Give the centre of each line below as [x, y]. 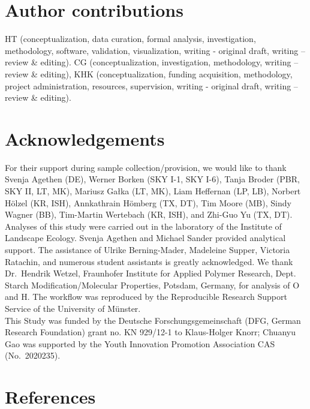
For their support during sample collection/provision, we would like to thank [146, 167]
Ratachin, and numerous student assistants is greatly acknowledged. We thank [149, 261]
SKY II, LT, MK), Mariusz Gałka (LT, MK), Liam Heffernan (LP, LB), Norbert [153, 191]
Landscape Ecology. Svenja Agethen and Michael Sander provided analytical [145, 238]
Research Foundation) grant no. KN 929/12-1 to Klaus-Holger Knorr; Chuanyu [150, 332]
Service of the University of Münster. [73, 308]
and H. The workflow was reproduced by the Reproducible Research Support [146, 297]
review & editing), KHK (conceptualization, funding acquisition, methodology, [149, 73]
